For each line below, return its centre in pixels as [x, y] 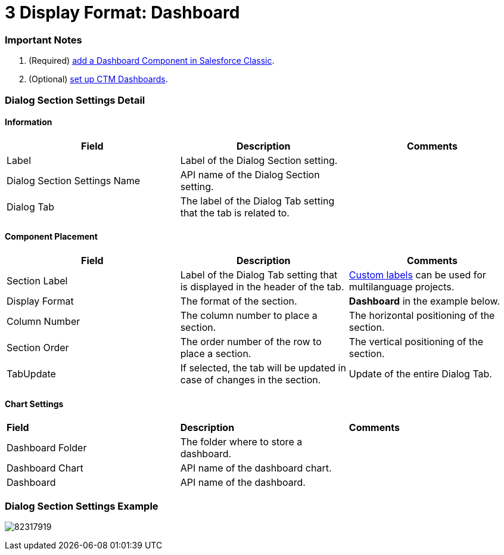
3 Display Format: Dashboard [122, 13]
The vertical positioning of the [416, 341]
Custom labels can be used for [417, 275]
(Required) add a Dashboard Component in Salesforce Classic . [152, 61]
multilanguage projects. [402, 286]
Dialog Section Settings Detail [75, 100]
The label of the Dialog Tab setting [257, 201]
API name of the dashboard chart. [256, 468]
